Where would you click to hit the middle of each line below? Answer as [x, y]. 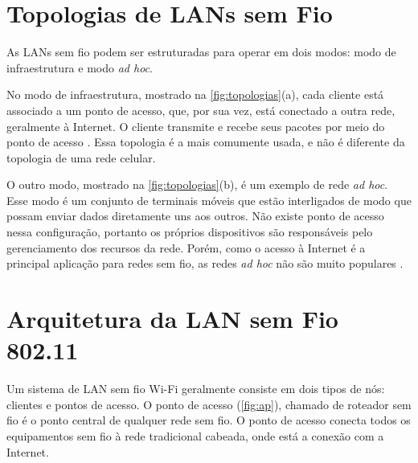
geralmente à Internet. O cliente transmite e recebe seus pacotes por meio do [196, 126]
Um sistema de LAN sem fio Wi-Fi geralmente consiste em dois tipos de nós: [196, 389]
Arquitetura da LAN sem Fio [172, 319]
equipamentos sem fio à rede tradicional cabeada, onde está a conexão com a [195, 435]
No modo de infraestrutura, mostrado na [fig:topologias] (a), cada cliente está [195, 94]
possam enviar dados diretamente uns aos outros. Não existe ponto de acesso [195, 216]
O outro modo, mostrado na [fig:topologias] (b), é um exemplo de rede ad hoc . [197, 184]
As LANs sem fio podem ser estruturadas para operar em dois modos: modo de [201, 52]
